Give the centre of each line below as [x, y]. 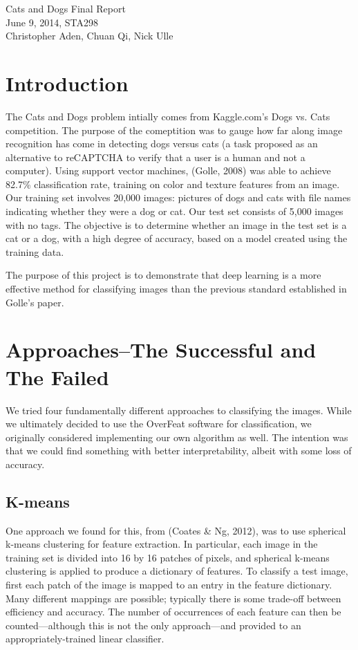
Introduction [67, 83]
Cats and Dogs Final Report [66, 8]
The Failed [57, 377]
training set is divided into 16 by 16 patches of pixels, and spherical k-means [168, 557]
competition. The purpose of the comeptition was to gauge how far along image [174, 130]
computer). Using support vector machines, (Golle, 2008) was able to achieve [168, 170]
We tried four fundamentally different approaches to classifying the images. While [179, 410]
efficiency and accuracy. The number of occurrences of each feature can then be [173, 612]
